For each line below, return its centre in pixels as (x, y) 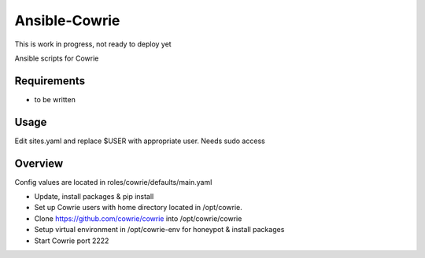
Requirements (50, 81)
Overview (39, 163)
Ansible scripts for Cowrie (57, 58)
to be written (55, 99)
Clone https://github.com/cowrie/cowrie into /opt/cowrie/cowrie (138, 218)
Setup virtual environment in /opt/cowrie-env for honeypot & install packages (159, 230)
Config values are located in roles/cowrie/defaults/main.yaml (113, 182)
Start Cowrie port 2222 (72, 241)
